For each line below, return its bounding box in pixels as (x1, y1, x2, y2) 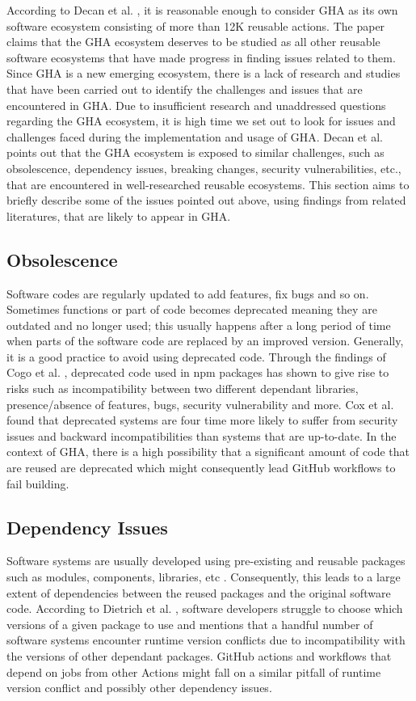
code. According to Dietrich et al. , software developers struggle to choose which (6, 600, 403, 617)
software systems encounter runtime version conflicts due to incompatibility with (6, 631, 405, 648)
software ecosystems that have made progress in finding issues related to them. (6, 49, 396, 65)
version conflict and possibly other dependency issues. (6, 679, 272, 696)
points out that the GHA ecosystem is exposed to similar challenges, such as (6, 144, 384, 161)
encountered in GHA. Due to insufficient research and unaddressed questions (6, 96, 386, 113)
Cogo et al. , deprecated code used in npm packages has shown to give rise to (6, 364, 389, 381)
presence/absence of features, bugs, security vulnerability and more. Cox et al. (6, 395, 394, 412)
